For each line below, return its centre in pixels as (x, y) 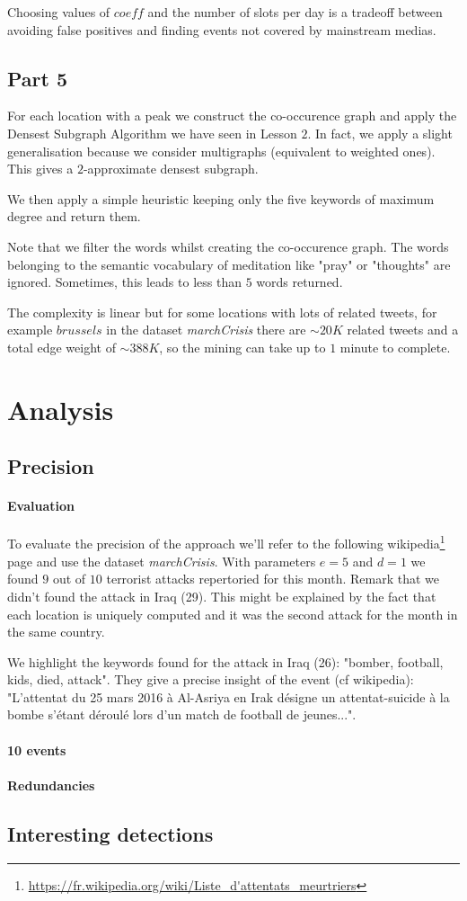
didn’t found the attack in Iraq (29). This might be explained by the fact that (222, 596)
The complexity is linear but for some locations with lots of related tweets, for (222, 312)
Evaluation (41, 506)
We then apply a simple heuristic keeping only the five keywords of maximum (221, 198)
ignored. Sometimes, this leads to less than (124, 282)
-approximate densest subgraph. (171, 169)
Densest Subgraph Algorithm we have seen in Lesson (152, 133)
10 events (37, 749)
